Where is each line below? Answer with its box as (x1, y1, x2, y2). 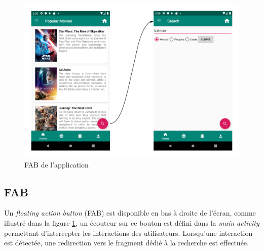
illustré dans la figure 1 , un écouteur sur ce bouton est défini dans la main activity (4, 218, 259, 228)
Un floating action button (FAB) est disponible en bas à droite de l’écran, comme (4, 207, 256, 218)
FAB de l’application (24, 159, 89, 170)
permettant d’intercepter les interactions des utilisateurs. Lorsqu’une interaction (4, 227, 253, 238)
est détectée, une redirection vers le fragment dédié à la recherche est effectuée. (4, 237, 249, 248)
